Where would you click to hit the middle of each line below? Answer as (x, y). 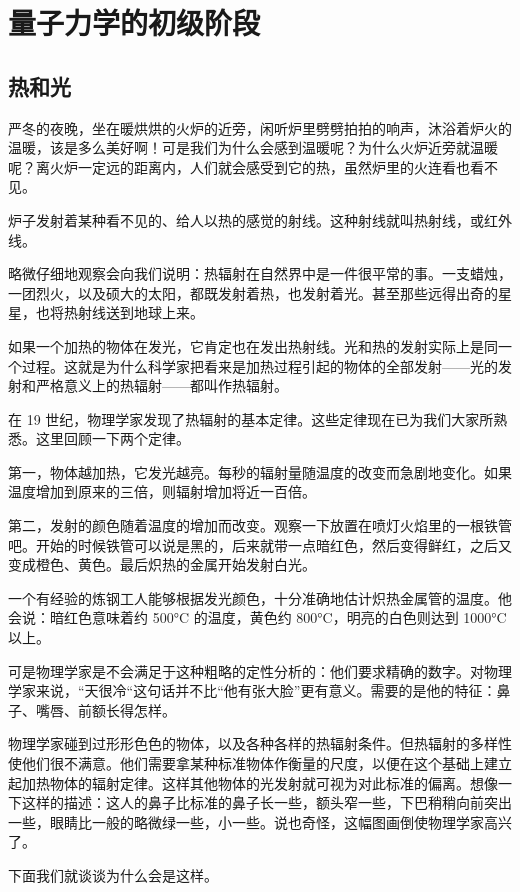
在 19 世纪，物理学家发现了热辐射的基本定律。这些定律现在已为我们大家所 (251, 418)
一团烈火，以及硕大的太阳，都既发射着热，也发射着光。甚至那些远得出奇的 (253, 292)
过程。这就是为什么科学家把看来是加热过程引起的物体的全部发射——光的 (259, 365)
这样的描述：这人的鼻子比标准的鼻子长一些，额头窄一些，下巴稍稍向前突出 (266, 802)
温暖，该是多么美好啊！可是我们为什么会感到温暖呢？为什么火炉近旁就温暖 (253, 147)
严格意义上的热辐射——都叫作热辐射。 (161, 385)
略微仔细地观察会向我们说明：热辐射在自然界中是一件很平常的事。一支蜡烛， (260, 273)
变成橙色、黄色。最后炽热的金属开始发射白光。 (162, 564)
